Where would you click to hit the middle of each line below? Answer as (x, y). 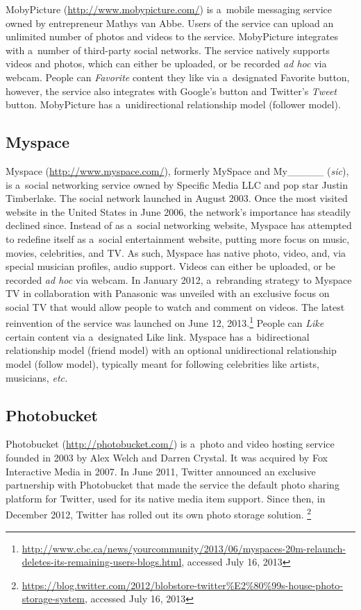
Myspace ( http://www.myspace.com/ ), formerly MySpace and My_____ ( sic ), (177, 170)
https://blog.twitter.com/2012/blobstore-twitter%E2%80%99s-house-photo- (183, 585)
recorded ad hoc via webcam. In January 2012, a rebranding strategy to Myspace (179, 279)
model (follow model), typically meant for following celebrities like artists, (162, 363)
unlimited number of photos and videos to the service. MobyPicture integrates (172, 36)
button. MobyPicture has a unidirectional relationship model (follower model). (173, 104)
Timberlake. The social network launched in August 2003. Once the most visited (177, 198)
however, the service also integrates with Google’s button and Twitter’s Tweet (171, 91)
